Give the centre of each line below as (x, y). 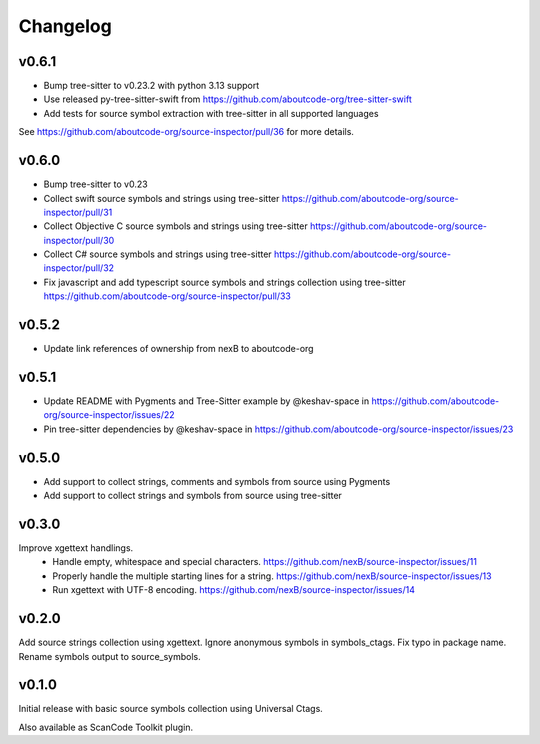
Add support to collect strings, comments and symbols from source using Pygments (217, 481)
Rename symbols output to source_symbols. (110, 656)
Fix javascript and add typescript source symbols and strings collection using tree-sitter (224, 282)
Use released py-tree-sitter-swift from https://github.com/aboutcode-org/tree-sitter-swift (227, 99)
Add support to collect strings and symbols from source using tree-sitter (192, 496)
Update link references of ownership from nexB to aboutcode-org (178, 349)
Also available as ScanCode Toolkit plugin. (106, 727)
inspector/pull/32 (79, 268)
